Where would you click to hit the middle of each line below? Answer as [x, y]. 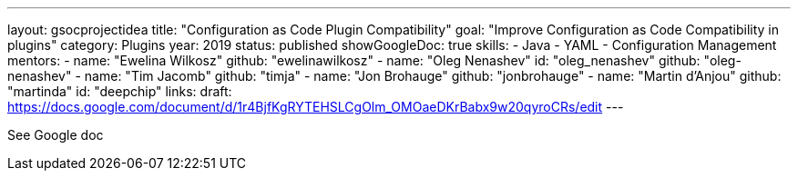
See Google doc [56, 135]
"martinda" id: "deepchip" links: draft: [120, 91]
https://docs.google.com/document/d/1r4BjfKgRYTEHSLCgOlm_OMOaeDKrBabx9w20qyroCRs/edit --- [316, 107]
